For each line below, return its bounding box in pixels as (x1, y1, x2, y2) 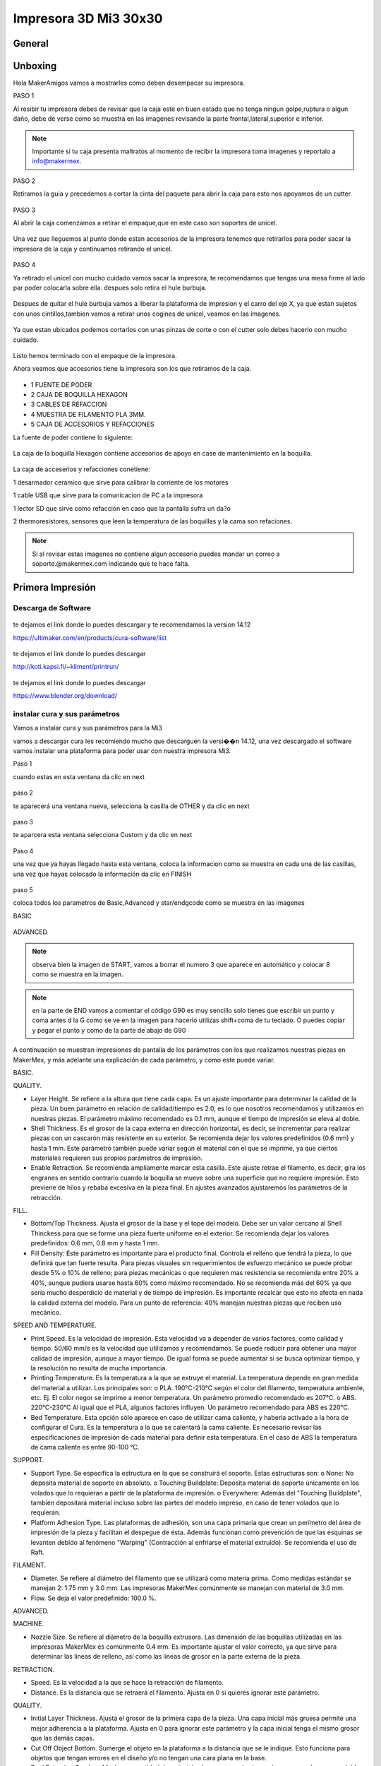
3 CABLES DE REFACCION (30, 400, 107, 409)
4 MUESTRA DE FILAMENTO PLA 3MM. (30, 410, 146, 418)
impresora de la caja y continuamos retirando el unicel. (13, 244, 173, 253)
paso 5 (13, 885, 33, 894)
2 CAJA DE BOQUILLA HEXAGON (30, 391, 128, 399)
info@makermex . (32, 157, 82, 165)
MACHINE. (13, 1620, 44, 1628)
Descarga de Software (13, 603, 92, 612)
